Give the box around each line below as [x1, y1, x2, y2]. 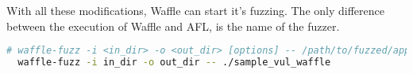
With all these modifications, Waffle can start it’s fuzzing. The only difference [6, 2, 384, 18]
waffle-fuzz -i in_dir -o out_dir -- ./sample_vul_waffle [17, 57, 331, 68]
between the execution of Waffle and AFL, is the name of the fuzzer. [6, 17, 340, 34]
